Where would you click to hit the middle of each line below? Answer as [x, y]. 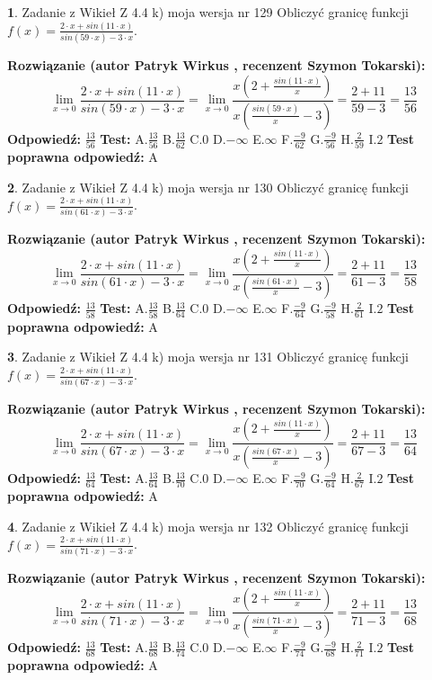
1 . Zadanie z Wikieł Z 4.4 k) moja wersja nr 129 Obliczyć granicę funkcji [208, 12]
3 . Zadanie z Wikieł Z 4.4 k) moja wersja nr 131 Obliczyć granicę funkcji [208, 357]
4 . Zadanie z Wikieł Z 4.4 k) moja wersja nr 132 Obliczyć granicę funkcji [208, 526]
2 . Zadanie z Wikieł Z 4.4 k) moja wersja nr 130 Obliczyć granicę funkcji [208, 187]
